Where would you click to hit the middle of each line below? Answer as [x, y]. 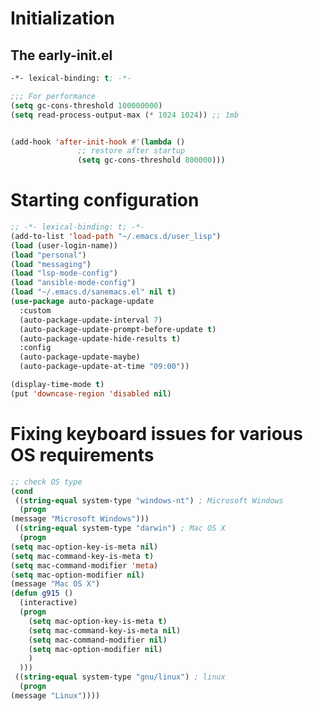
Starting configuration [105, 200]
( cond [21, 491]
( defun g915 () [42, 593]
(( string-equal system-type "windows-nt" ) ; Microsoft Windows [149, 500]
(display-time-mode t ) [57, 385]
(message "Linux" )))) [55, 695]
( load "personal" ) [48, 255]
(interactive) [48, 603]
